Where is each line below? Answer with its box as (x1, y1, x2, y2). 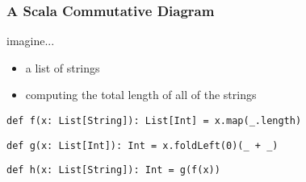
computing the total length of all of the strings (25, 86, 257, 103)
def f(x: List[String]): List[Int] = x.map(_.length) (6, 115, 302, 126)
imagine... (6, 32, 55, 49)
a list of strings (25, 59, 100, 76)
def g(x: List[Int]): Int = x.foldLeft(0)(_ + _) (6, 139, 279, 151)
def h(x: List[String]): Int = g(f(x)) (6, 164, 220, 176)
